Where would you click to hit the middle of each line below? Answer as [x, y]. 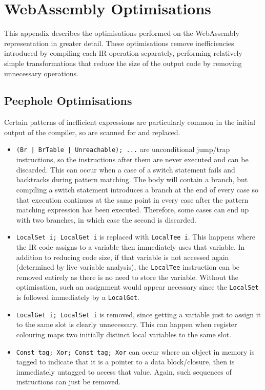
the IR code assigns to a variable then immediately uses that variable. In [130, 246]
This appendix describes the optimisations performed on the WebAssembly [122, 33]
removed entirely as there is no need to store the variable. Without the [127, 277]
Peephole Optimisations [68, 101]
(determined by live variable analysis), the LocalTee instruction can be [128, 267]
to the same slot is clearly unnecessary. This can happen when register [127, 324]
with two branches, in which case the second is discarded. [106, 219]
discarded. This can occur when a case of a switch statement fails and [126, 169]
